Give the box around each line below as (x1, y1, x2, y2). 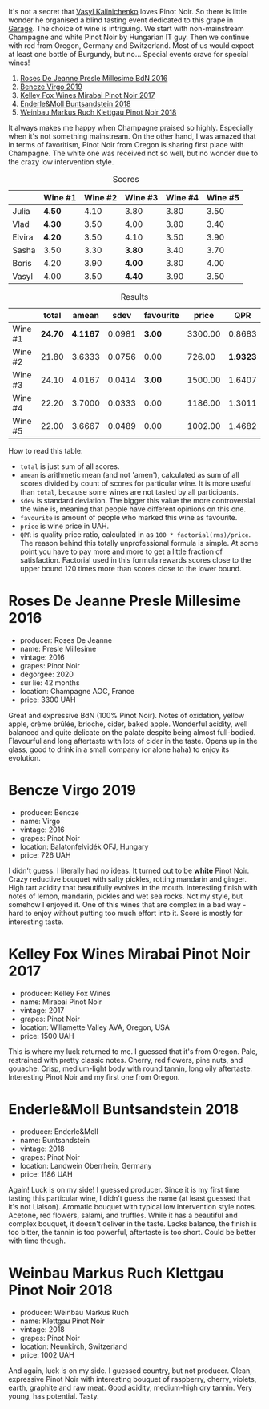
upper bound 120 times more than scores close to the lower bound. (19, 564, 242, 573)
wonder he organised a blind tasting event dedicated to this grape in (8, 15, 234, 25)
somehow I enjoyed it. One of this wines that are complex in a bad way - (8, 899, 247, 909)
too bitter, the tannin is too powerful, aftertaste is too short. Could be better (8, 1227, 256, 1237)
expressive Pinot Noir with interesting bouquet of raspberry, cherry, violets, (8, 1374, 257, 1383)
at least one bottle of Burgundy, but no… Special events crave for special (8, 50, 249, 59)
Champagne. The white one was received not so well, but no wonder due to (8, 148, 259, 158)
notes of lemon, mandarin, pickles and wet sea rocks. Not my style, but (8, 891, 243, 901)
